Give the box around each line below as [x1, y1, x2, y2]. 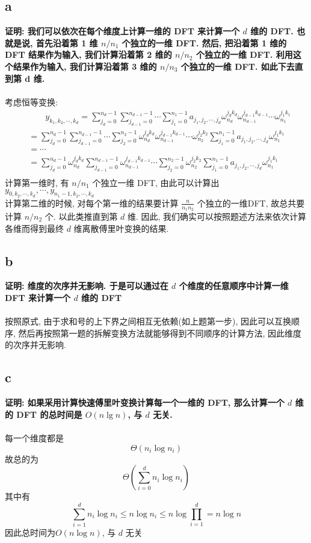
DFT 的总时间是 [16, 408, 82, 420]
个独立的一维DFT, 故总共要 [197, 196, 305, 209]
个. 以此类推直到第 [45, 210, 118, 222]
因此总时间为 [5, 526, 55, 538]
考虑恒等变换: [5, 95, 58, 108]
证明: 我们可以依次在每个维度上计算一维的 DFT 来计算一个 [5, 25, 240, 37]
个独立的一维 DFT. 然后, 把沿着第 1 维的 [122, 36, 287, 49]
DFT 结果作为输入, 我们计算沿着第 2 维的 [5, 48, 172, 61]
